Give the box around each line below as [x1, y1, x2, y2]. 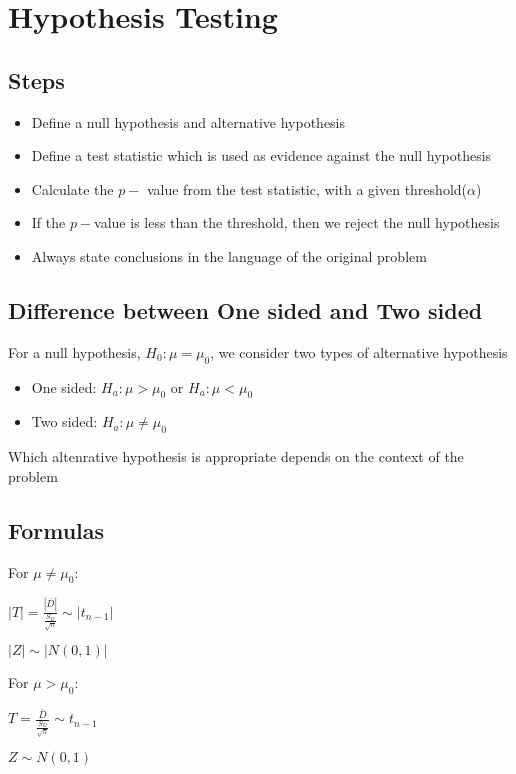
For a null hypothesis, [8, 341, 141, 362]
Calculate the [31, 178, 114, 199]
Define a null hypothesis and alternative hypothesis [31, 111, 346, 132]
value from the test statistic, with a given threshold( [146, 178, 467, 199]
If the [31, 212, 66, 233]
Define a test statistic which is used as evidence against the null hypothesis [31, 145, 492, 166]
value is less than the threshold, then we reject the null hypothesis [94, 212, 500, 233]
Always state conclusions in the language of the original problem [31, 245, 427, 266]
